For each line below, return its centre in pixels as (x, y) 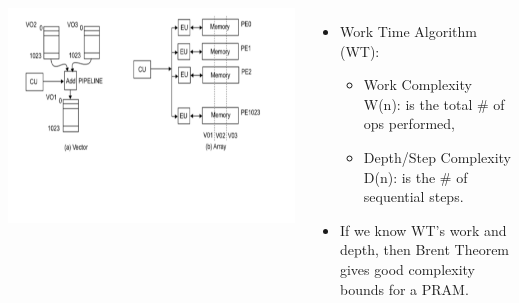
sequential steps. (413, 196)
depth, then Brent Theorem (424, 249)
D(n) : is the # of (415, 176)
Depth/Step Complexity (437, 156)
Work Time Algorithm (408, 31)
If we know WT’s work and (423, 229)
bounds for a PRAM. (404, 288)
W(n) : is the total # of (434, 103)
